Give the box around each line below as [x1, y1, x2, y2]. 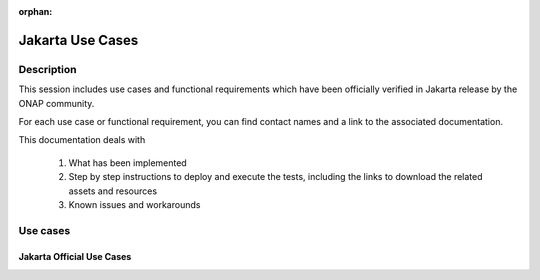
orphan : [18, 6, 53, 17]
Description [18, 62, 77, 76]
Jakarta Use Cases [18, 31, 139, 49]
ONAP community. [18, 97, 95, 109]
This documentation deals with [18, 134, 146, 146]
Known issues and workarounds [68, 198, 201, 210]
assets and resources [68, 185, 158, 197]
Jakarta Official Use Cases [18, 251, 132, 263]
